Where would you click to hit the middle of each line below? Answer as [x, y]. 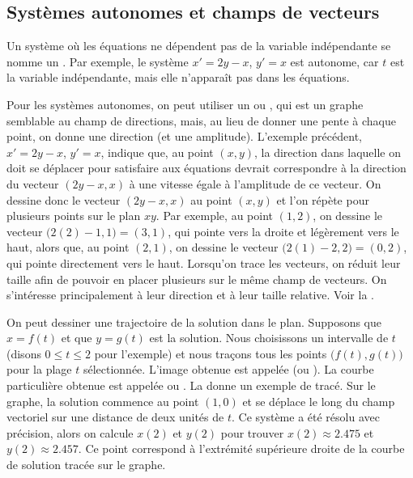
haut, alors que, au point [68, 247]
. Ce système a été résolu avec [305, 417]
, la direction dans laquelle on [328, 152]
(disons [24, 353]
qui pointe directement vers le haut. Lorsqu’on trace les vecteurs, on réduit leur [204, 262]
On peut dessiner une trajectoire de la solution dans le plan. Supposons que [194, 321]
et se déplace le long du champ [319, 401]
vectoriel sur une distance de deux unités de [115, 417]
